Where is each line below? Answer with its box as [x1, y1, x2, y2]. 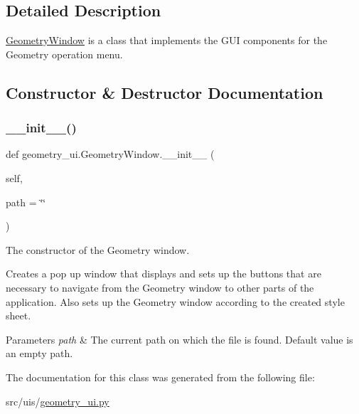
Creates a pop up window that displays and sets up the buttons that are [6, 266, 321, 281]
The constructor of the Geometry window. [6, 242, 190, 257]
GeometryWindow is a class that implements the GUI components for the [6, 33, 328, 48]
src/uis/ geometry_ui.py [6, 393, 109, 408]
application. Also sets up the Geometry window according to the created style [6, 294, 345, 309]
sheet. [6, 308, 31, 323]
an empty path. [6, 346, 73, 361]
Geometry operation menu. [6, 46, 123, 61]
